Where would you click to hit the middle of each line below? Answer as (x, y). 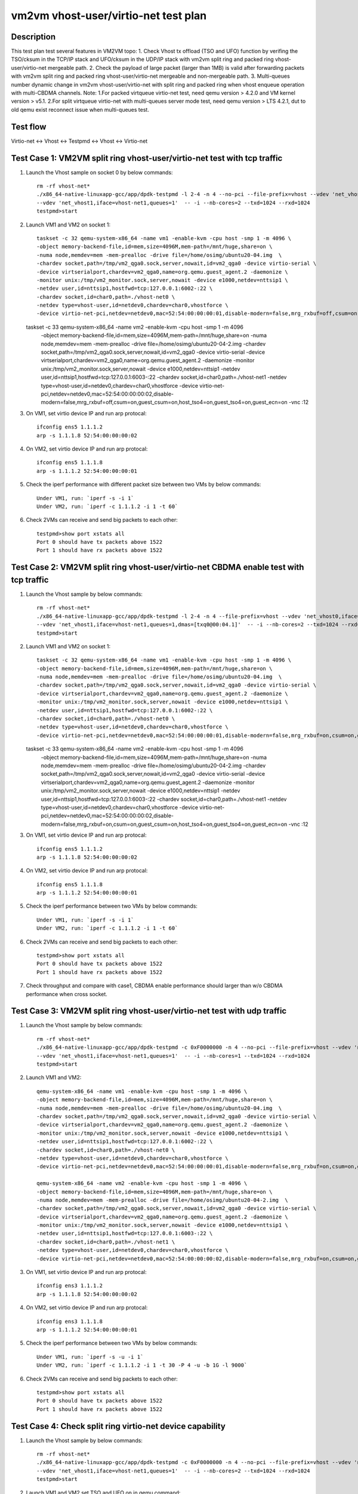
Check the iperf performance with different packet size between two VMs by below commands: (143, 485)
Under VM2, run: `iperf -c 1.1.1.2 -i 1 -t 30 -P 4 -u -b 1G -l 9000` (142, 1365)
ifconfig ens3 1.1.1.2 (70, 1286)
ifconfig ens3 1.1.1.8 (70, 1321)
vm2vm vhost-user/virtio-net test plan (109, 16)
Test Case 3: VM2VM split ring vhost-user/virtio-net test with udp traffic (149, 1011)
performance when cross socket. (67, 994)
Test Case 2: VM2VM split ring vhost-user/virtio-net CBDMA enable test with (158, 567)
